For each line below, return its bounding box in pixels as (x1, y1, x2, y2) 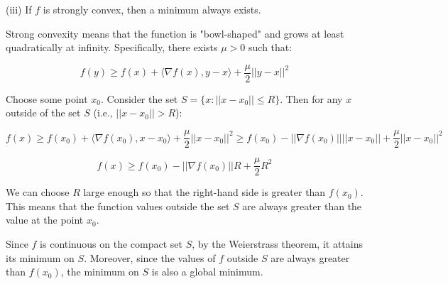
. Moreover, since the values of (84, 250, 216, 265)
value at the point (6, 212, 84, 227)
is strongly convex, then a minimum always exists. (43, 2, 261, 16)
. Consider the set (101, 91, 178, 106)
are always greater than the (242, 198, 362, 213)
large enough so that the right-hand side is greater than (83, 185, 326, 200)
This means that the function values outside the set (6, 198, 230, 213)
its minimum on (6, 250, 75, 265)
